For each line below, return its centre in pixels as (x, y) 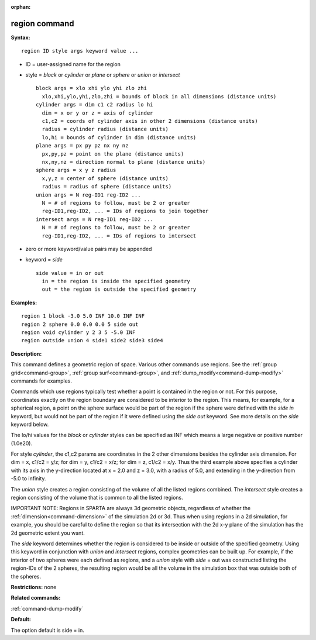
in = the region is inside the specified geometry (116, 281)
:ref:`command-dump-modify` (47, 608)
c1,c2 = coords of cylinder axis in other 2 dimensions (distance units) (150, 121)
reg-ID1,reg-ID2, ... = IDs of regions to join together (125, 211)
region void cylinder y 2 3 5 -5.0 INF (78, 333)
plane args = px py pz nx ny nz (82, 146)
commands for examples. (42, 381)
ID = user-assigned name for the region (73, 64)
